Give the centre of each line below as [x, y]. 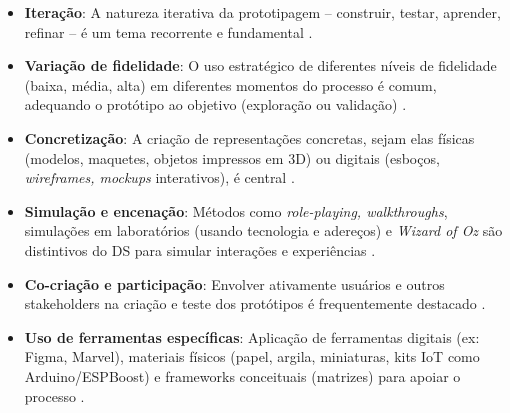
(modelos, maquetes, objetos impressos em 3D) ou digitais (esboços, [232, 157]
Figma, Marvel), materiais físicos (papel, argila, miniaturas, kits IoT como [252, 356]
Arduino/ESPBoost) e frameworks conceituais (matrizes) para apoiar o [242, 375]
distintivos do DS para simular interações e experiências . [200, 249]
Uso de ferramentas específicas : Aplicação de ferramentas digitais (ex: [252, 336]
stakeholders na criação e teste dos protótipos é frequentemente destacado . [255, 303]
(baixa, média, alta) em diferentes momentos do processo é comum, [230, 84]
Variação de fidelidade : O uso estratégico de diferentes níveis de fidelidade [260, 65]
